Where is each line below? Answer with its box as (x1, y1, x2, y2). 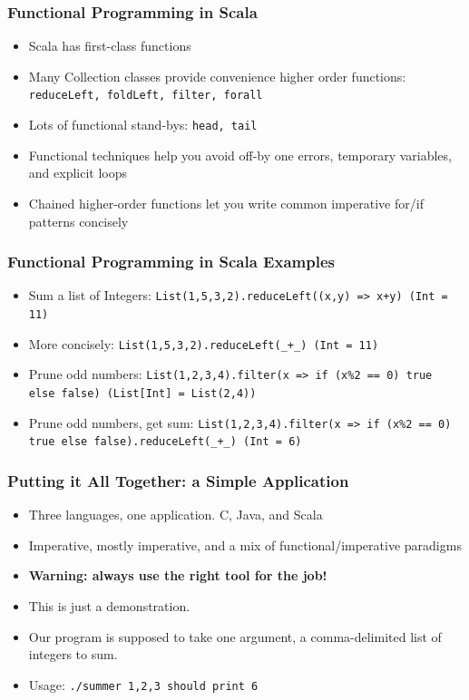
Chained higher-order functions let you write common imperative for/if (28, 193, 424, 212)
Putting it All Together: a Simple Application (7, 469, 349, 491)
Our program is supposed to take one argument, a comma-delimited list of (28, 627, 442, 646)
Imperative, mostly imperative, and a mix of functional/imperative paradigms (28, 535, 462, 554)
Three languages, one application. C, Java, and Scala (28, 505, 323, 524)
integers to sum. (28, 645, 118, 664)
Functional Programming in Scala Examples (7, 250, 335, 273)
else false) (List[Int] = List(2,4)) (28, 386, 257, 400)
